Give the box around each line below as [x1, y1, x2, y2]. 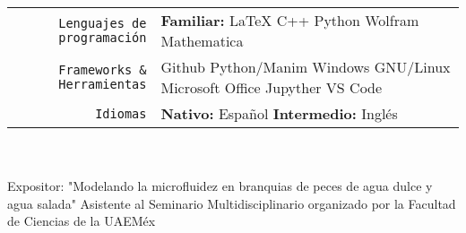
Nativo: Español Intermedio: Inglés [160, 103, 398, 124]
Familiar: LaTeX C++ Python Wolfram [160, 10, 419, 30]
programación [58, 30, 147, 45]
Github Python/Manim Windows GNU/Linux [160, 56, 451, 77]
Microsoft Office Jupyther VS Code [160, 77, 383, 98]
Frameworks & [58, 63, 147, 77]
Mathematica [160, 30, 244, 51]
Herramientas [58, 77, 147, 91]
